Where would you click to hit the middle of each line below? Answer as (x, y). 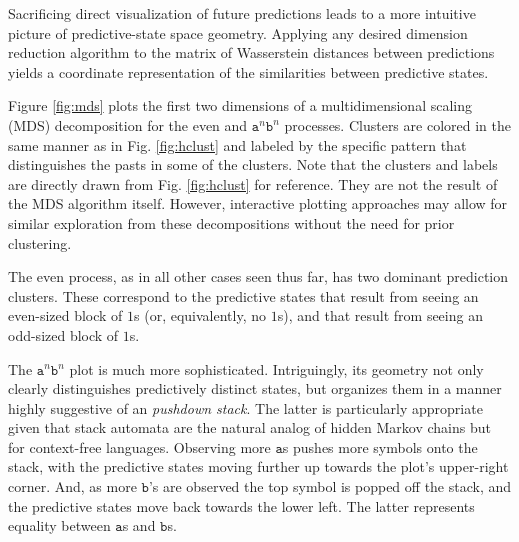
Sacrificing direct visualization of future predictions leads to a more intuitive (242, 13)
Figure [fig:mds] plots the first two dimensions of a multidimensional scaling (240, 105)
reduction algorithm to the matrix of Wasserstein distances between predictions (251, 52)
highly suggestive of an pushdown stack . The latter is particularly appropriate (245, 407)
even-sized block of (65, 315)
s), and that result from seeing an (380, 315)
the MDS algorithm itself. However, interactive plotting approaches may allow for (258, 203)
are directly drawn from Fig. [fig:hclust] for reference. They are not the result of (253, 183)
